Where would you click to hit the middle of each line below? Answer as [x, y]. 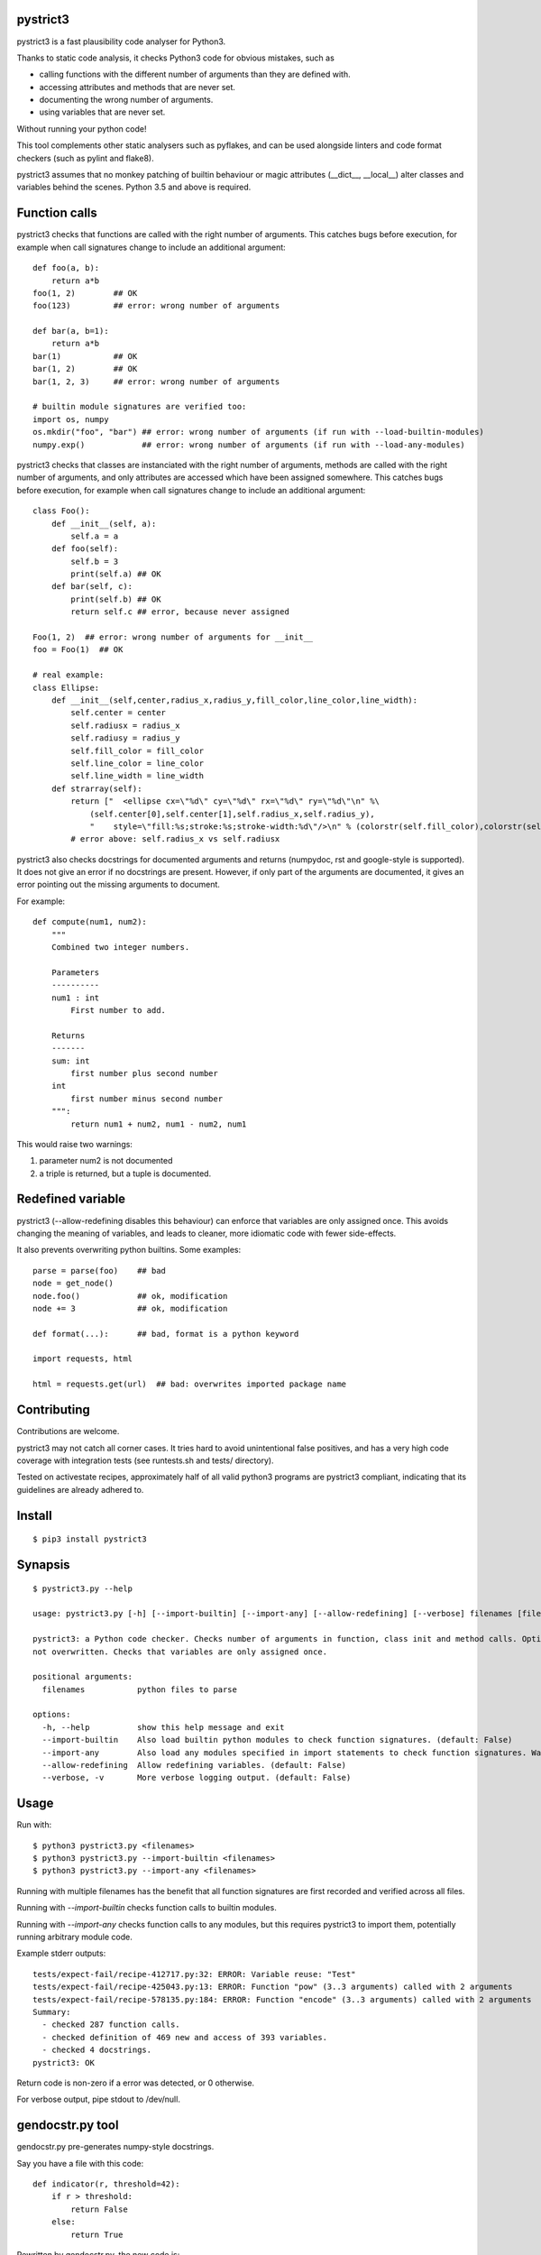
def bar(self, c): [92, 587]
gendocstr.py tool [68, 2126]
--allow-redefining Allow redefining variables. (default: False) [194, 1765]
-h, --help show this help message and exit [163, 1727]
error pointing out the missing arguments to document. [119, 885]
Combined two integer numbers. [120, 948]
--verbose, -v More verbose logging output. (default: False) [197, 1778]
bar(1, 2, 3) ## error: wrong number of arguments [156, 382]
